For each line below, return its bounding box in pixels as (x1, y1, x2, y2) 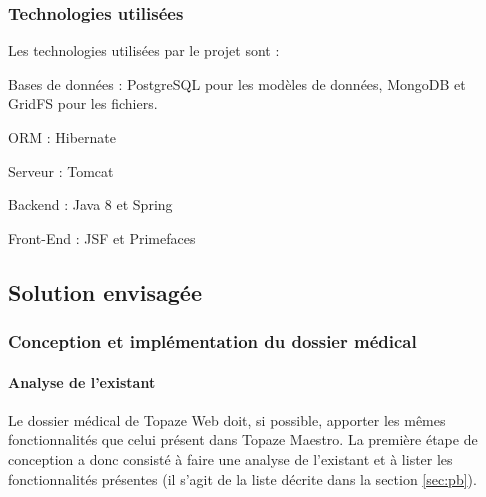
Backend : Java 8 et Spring (8, 194, 173, 215)
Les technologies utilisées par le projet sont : (8, 40, 280, 61)
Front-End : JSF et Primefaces (8, 227, 196, 248)
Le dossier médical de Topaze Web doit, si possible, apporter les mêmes (8, 409, 446, 430)
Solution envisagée (8, 276, 202, 307)
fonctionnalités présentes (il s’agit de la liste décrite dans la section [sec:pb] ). (8, 468, 477, 489)
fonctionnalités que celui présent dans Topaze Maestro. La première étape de (8, 429, 478, 450)
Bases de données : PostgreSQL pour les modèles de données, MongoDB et (8, 73, 466, 94)
